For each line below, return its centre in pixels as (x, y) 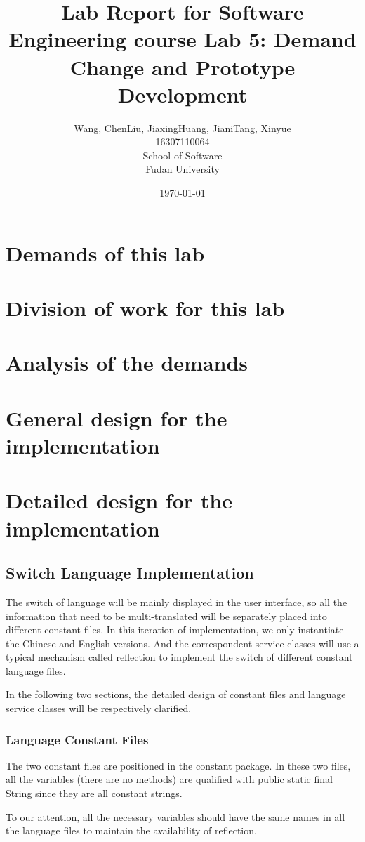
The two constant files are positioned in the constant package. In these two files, (178, 765)
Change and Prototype (182, 66)
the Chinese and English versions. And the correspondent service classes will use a (182, 643)
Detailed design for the (119, 500)
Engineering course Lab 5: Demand (182, 39)
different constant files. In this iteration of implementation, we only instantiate (175, 630)
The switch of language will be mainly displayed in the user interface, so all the (177, 601)
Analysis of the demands (127, 363)
